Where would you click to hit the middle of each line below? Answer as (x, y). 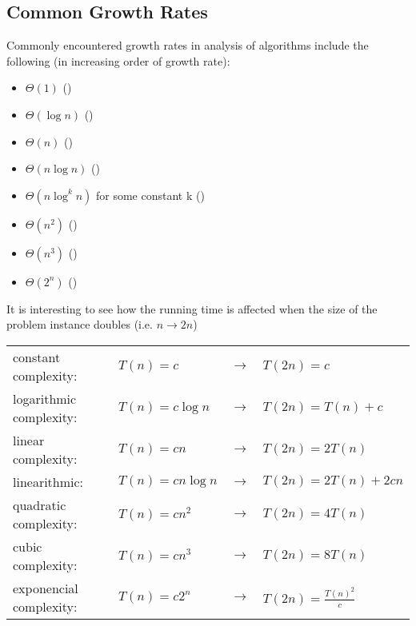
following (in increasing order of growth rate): (118, 60)
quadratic (40, 504)
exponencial (46, 588)
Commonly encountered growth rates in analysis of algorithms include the (188, 45)
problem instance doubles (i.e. (80, 324)
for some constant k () (150, 195)
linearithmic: (48, 481)
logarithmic (45, 398)
